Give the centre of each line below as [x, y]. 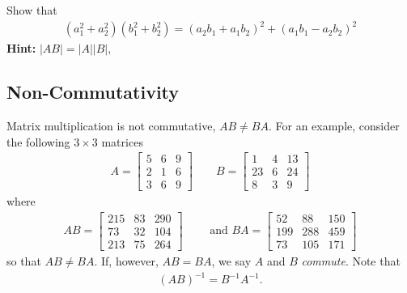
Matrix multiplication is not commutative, [111, 125]
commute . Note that [351, 260]
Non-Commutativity [93, 92]
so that [24, 260]
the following [38, 141]
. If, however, [126, 260]
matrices [122, 141]
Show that [32, 10]
